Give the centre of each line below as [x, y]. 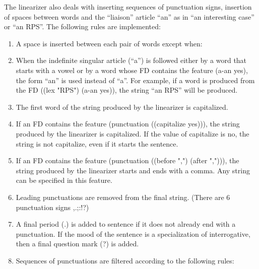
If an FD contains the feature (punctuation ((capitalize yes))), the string [128, 124]
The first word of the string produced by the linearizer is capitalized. [122, 107]
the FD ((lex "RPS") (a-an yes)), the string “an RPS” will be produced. [127, 90]
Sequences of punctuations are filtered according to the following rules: [125, 260]
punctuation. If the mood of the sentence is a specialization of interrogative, [133, 233]
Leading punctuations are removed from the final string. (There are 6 [123, 197]
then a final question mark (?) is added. [77, 244]
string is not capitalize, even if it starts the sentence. [97, 143]
